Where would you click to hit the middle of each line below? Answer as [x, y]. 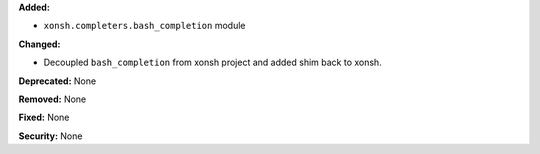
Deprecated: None [57, 81]
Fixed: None [44, 117]
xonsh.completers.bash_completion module [144, 26]
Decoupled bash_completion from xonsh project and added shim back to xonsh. [212, 62]
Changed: [39, 44]
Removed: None [52, 99]
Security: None [50, 136]
